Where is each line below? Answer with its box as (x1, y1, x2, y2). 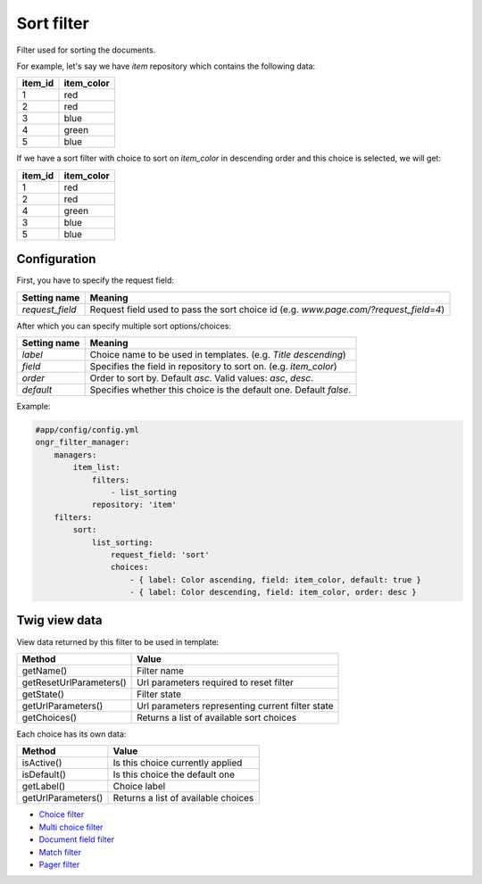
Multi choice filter (38, 822, 104, 832)
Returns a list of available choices (112, 792, 254, 805)
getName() (21, 665, 68, 677)
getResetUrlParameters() (21, 676, 127, 689)
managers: (54, 450, 97, 459)
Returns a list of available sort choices (137, 711, 297, 723)
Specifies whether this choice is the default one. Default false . (89, 384, 352, 396)
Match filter (38, 847, 82, 857)
